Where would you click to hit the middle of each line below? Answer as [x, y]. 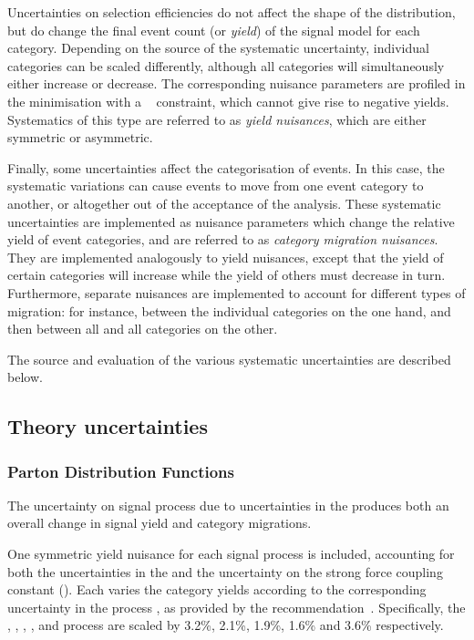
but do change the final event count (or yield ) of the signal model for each [214, 30]
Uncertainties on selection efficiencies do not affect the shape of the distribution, [232, 12]
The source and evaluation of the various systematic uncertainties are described [229, 359]
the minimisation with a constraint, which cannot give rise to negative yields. [228, 101]
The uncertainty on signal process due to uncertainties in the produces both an [228, 505]
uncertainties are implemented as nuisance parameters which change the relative [231, 221]
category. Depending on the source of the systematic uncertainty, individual [218, 48]
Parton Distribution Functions [121, 471]
